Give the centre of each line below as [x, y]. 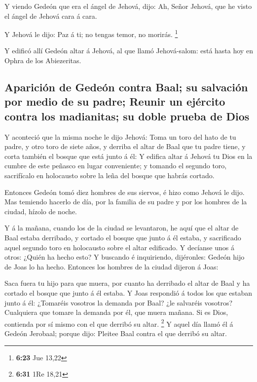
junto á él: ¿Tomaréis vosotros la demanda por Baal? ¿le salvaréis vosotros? [119, 302]
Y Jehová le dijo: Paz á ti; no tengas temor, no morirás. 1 [91, 33]
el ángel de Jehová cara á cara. [51, 16]
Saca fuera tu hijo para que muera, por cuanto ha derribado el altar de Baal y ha [127, 283]
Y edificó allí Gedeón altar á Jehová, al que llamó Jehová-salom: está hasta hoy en [129, 51]
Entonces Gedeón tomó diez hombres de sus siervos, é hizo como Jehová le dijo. [125, 192]
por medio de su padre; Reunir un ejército [115, 101]
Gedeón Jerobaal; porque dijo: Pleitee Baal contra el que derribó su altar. [116, 333]
